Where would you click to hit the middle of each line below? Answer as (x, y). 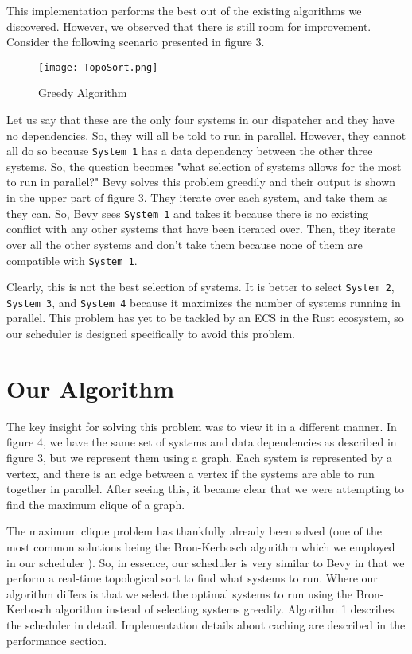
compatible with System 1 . (72, 260)
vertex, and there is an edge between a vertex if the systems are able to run (190, 473)
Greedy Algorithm (83, 93)
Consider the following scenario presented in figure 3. (136, 42)
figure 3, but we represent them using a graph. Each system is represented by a (200, 457)
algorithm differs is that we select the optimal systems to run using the (179, 593)
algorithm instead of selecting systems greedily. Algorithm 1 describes (225, 609)
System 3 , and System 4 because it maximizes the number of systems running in (204, 302)
